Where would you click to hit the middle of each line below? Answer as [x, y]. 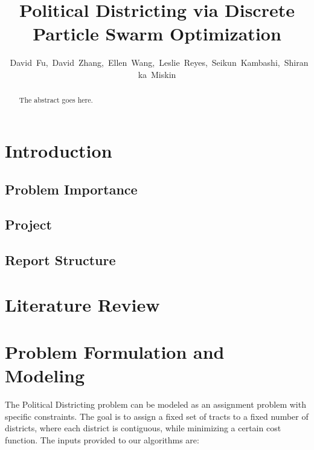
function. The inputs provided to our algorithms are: [102, 439]
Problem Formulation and [115, 352]
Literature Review [82, 304]
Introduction [59, 150]
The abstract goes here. [56, 100]
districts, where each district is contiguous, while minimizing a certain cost [143, 428]
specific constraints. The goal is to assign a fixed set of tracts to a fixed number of [157, 416]
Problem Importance [71, 189]
